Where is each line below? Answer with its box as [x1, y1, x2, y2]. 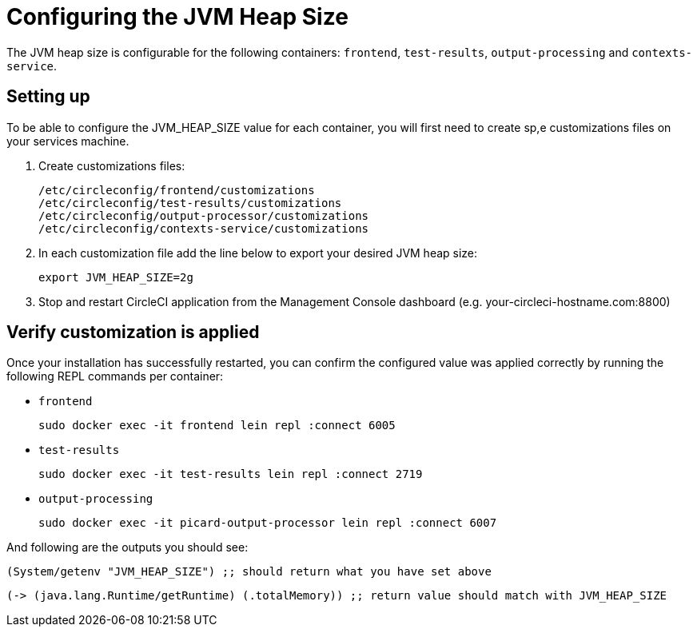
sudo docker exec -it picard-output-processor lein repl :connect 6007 [38, 516, 497, 530]
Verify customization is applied [6, 322, 260, 343]
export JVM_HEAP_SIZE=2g [38, 270, 193, 284]
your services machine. [6, 133, 129, 148]
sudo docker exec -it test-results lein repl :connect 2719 [38, 468, 423, 481]
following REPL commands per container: [6, 369, 224, 384]
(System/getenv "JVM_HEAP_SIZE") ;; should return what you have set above [6, 565, 492, 579]
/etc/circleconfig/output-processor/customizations [38, 209, 369, 222]
